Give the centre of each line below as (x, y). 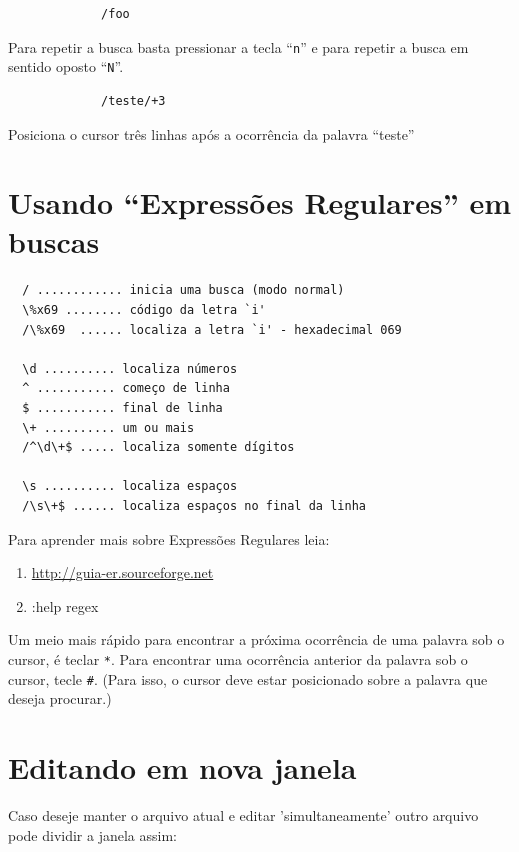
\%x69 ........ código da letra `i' (144, 310)
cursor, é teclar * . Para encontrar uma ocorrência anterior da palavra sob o (238, 658)
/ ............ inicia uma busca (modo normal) (183, 290)
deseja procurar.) (60, 698)
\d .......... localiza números (130, 368)
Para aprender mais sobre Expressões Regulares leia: (169, 538)
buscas (54, 241)
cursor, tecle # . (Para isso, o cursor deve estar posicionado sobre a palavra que (248, 678)
